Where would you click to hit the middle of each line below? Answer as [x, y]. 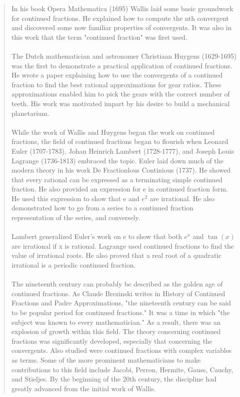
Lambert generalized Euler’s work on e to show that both [97, 236]
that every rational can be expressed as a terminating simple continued [117, 179]
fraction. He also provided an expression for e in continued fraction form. [120, 189]
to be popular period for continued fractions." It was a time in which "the [120, 312]
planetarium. [30, 113]
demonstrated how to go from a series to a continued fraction [102, 208]
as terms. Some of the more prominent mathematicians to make [106, 359]
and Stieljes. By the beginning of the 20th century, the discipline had [114, 379]
